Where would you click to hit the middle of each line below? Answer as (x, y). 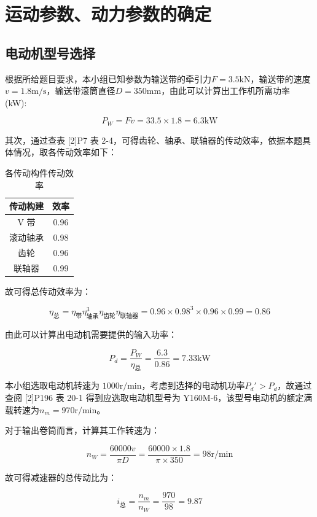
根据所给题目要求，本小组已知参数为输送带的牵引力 (108, 78)
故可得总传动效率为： (48, 291)
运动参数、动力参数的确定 (108, 14)
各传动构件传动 (35, 173)
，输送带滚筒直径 (81, 91)
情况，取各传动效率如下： (65, 152)
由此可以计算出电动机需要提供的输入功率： (91, 334)
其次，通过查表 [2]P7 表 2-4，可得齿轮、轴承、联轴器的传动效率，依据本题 (154, 140)
